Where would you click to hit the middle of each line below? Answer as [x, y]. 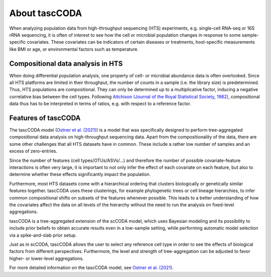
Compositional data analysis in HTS [66, 64]
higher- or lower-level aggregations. [46, 258]
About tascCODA [46, 13]
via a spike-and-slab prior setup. [43, 235]
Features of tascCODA [45, 118]
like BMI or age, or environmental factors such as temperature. [74, 49]
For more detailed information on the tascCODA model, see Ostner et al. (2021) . [91, 268]
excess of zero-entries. [33, 151]
